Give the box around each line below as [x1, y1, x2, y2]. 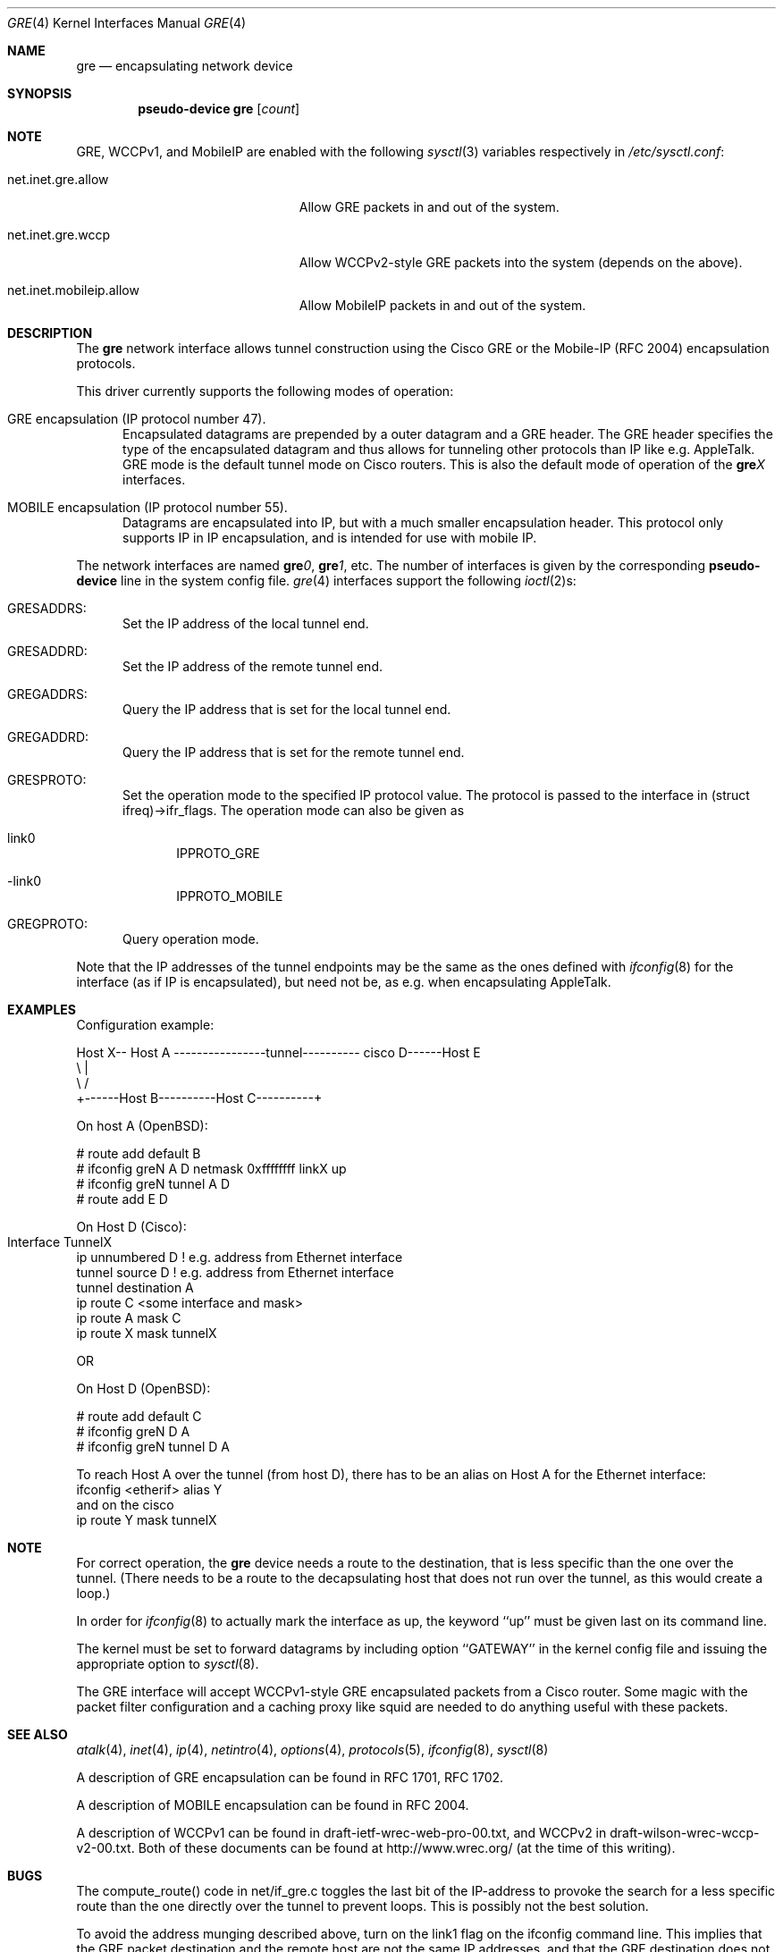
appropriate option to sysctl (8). [76, 1656, 259, 1671]
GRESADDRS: [7, 601, 87, 616]
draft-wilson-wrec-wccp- [610, 1825, 760, 1840]
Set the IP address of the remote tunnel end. [122, 659, 383, 674]
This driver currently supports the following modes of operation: [76, 383, 454, 399]
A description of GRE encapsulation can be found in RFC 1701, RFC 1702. [76, 1770, 504, 1785]
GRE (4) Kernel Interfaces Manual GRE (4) [7, 15, 247, 30]
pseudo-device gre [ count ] [138, 101, 300, 116]
